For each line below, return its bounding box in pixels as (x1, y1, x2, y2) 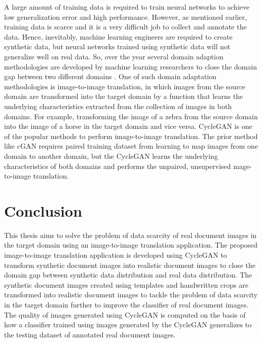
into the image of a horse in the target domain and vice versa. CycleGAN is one (4, 121, 252, 131)
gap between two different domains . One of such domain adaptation (4, 71, 217, 82)
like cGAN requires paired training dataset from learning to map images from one (4, 141, 258, 151)
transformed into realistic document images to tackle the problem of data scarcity (4, 289, 258, 300)
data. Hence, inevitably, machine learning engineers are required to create (4, 31, 233, 42)
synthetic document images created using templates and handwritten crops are (4, 279, 248, 290)
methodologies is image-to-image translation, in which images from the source (4, 81, 246, 91)
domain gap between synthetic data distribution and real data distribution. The (4, 269, 252, 280)
